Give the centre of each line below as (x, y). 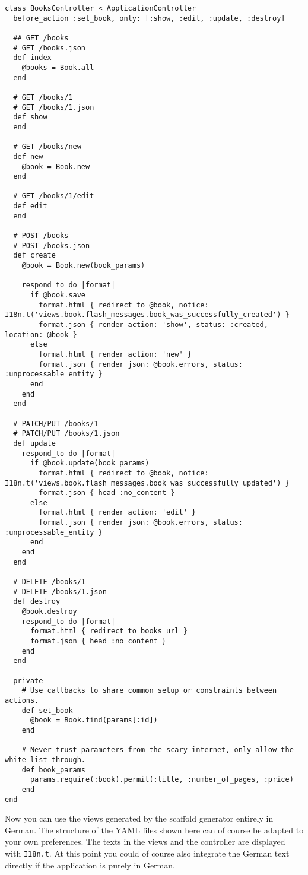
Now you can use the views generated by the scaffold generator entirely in (139, 818)
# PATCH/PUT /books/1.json (66, 434)
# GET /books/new (47, 147)
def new (28, 156)
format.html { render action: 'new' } (115, 354)
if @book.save (58, 295)
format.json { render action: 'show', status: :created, (153, 325)
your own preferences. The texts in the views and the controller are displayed (145, 841)
